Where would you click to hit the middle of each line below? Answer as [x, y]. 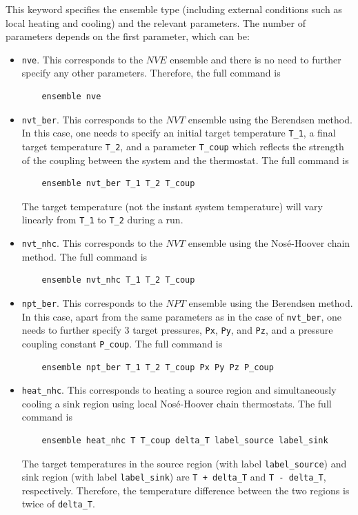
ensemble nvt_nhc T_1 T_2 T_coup [118, 280]
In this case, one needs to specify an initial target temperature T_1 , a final [179, 133]
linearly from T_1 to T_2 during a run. [102, 220]
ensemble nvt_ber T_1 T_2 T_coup [118, 184]
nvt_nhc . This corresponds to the [92, 243]
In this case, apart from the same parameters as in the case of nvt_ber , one [182, 316]
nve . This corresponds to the [82, 59]
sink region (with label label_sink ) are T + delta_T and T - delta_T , [174, 477]
